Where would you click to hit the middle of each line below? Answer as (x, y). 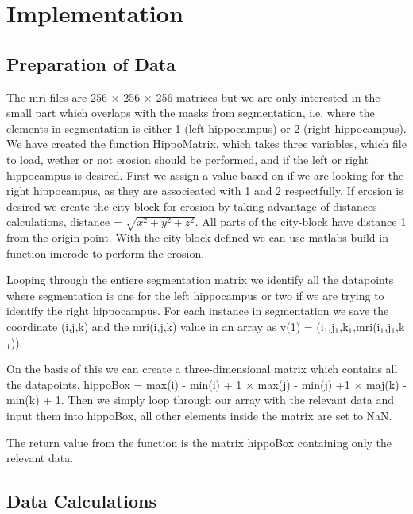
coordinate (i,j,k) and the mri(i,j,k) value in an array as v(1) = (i (165, 327)
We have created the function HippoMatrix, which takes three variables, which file (206, 144)
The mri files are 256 (57, 97)
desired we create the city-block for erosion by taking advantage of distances (192, 206)
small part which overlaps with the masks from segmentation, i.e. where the (191, 113)
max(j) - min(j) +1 (304, 384)
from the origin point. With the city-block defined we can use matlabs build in (197, 238)
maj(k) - (386, 384)
